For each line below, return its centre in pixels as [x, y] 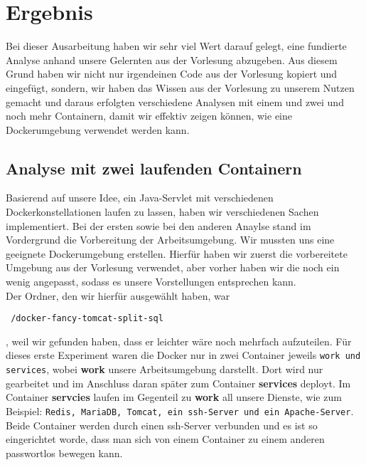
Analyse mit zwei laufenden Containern [154, 168]
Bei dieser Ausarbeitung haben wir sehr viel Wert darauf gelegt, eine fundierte [176, 46]
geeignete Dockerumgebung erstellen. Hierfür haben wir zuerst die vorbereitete [177, 253]
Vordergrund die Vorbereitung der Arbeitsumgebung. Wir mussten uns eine [170, 240]
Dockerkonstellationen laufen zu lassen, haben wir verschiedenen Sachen [162, 212]
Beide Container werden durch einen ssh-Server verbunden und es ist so [162, 425]
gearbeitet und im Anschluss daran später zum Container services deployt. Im [178, 383]
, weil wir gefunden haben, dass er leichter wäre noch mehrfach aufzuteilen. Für [179, 341]
